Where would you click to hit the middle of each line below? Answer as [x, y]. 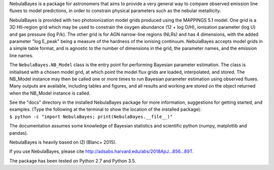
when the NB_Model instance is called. [50, 93]
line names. [22, 55]
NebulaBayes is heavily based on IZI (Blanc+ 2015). [63, 142]
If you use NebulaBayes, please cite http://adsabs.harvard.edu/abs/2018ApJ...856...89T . [101, 151]
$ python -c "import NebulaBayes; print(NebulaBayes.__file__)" [91, 117]
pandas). [19, 133]
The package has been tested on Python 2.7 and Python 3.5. [73, 161]
